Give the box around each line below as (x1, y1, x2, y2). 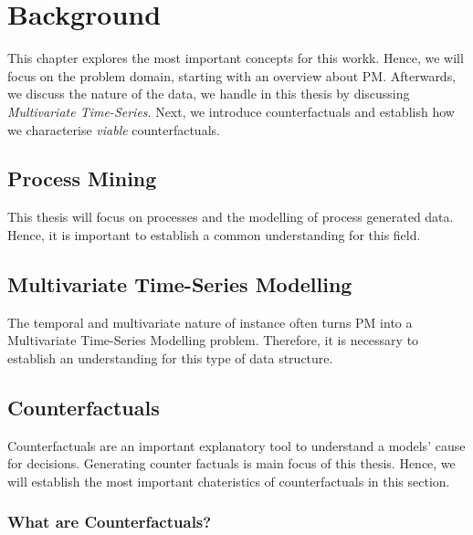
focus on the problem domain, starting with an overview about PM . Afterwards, (7, 66, 457, 85)
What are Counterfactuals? (7, 510, 212, 533)
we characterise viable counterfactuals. (7, 120, 220, 139)
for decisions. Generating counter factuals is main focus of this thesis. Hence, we (7, 454, 456, 473)
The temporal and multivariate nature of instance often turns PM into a (7, 312, 413, 331)
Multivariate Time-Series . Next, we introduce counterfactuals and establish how (7, 101, 455, 121)
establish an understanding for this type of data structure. (7, 348, 333, 367)
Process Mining (7, 164, 157, 193)
